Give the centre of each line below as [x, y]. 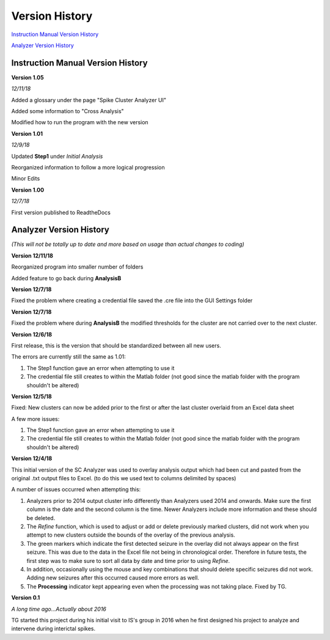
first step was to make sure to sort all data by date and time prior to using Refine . [128, 560]
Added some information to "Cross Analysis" [68, 111]
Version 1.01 [27, 133]
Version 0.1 [26, 598]
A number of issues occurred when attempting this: [76, 489]
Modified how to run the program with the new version [80, 122]
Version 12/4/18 [32, 458]
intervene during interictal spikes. [53, 629]
